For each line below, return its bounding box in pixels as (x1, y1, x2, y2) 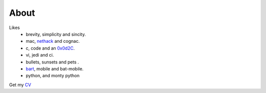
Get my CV (9, 82, 32, 88)
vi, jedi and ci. (26, 52, 54, 58)
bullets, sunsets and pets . (26, 59, 79, 65)
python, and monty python (26, 73, 80, 79)
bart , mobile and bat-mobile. (26, 65, 84, 71)
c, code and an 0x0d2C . (26, 45, 75, 51)
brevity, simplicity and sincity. (26, 31, 86, 37)
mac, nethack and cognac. (26, 38, 80, 44)
